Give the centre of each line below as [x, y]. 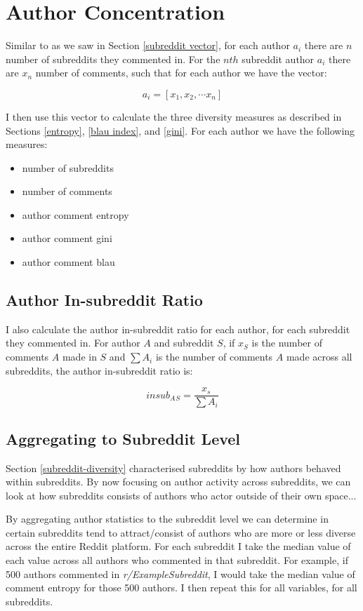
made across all [319, 357]
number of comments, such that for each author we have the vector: [181, 73]
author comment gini [67, 238]
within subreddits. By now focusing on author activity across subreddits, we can [178, 482]
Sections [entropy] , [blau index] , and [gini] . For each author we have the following [180, 130]
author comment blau [68, 262]
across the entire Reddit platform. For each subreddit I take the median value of [178, 546]
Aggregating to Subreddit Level [123, 438]
